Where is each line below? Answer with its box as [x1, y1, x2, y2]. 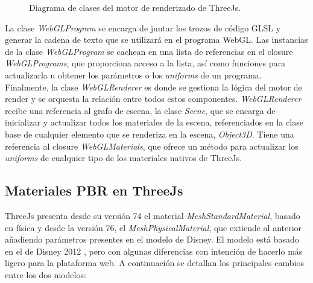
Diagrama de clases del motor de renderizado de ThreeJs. [29, 1, 241, 13]
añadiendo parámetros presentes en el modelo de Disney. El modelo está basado [5, 233, 299, 246]
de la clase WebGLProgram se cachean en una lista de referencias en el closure [5, 45, 293, 57]
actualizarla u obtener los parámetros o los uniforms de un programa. [5, 68, 262, 81]
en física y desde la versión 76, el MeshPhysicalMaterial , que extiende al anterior [5, 221, 302, 234]
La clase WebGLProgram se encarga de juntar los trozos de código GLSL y [5, 21, 281, 34]
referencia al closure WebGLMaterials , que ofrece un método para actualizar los [5, 139, 299, 152]
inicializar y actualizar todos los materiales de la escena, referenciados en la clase [5, 116, 303, 129]
